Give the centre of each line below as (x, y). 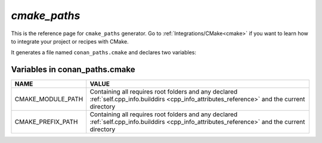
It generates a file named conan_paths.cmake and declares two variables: (104, 52)
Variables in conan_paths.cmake (73, 69)
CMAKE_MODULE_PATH (49, 100)
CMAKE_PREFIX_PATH (46, 122)
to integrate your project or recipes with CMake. (70, 41)
